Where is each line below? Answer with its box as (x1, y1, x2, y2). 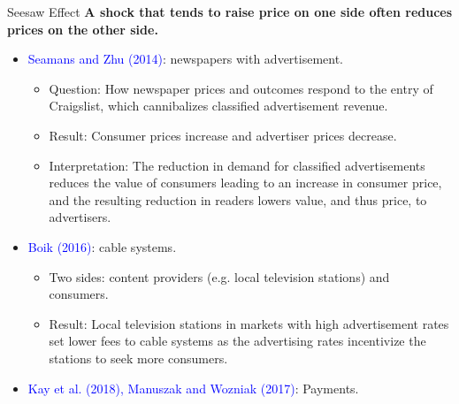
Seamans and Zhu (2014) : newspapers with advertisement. (27, 50, 344, 68)
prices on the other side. (7, 19, 158, 38)
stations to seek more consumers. (49, 348, 228, 367)
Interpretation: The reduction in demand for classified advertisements (49, 156, 425, 174)
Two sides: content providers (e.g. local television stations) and (49, 267, 390, 286)
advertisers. (49, 208, 111, 226)
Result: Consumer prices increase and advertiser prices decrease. (49, 126, 397, 144)
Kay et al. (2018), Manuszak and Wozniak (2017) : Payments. (27, 378, 359, 397)
